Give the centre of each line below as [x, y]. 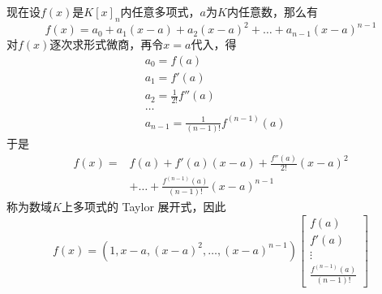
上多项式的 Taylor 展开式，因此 [144, 206]
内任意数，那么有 [272, 11]
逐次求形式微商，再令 [107, 44]
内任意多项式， [160, 11]
